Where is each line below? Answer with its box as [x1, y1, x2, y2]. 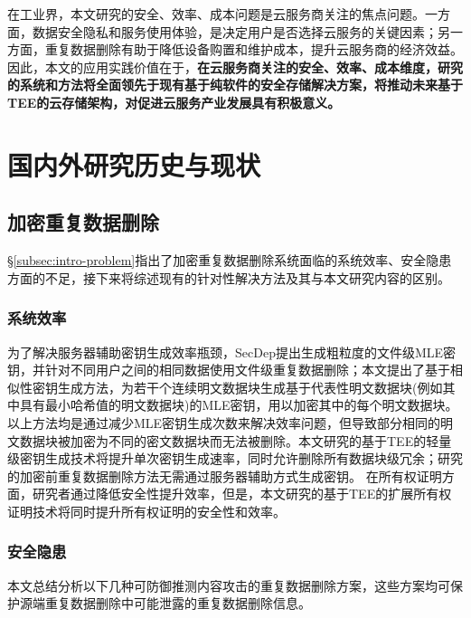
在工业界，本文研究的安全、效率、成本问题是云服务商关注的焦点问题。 [7, 5, 425, 23]
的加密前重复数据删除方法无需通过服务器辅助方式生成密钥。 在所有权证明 [7, 466, 442, 485]
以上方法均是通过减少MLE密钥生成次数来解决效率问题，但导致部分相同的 [7, 413, 441, 432]
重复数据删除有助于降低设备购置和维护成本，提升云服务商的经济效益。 [44, 40, 463, 59]
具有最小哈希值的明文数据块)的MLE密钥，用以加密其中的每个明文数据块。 [19, 395, 458, 414]
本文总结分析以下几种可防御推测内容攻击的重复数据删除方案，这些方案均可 [7, 575, 450, 594]
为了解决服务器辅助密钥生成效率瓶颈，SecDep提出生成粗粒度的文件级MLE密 [7, 342, 457, 361]
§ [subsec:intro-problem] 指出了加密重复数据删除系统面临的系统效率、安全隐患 [7, 251, 452, 270]
